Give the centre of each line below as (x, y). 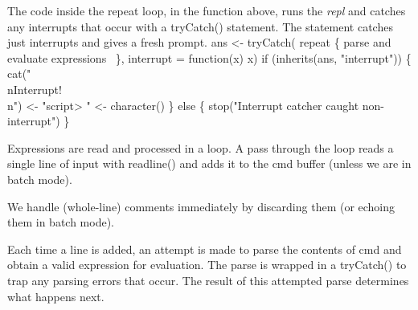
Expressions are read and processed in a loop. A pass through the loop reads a (201, 147)
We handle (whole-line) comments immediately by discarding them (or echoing (201, 206)
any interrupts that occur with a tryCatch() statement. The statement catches (200, 26)
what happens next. (56, 296)
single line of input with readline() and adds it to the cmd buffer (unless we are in (209, 163)
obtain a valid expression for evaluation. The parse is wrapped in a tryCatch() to (207, 265)
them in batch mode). (61, 222)
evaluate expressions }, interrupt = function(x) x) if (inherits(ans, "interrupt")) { (209, 57)
